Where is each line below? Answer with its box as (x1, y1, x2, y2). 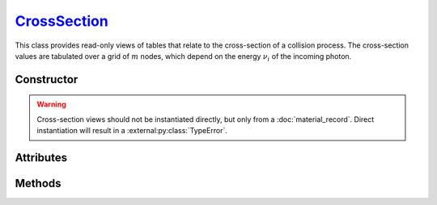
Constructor (15, 73, 78, 86)
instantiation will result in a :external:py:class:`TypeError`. (36, 126, 228, 136)
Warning (36, 99, 66, 109)
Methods (15, 176, 62, 190)
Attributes (15, 150, 68, 165)
